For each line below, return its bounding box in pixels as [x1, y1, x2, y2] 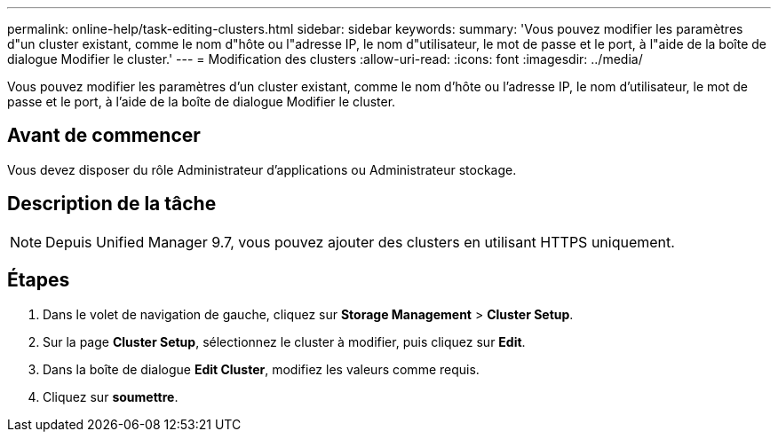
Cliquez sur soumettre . [43, 388, 179, 404]
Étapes [7, 269, 70, 292]
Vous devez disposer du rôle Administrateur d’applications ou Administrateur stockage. [7, 161, 517, 177]
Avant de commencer [7, 124, 201, 147]
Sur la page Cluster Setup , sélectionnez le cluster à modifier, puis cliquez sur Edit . [43, 333, 526, 349]
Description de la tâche [7, 192, 217, 216]
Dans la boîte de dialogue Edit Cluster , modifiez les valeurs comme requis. [43, 361, 480, 377]
